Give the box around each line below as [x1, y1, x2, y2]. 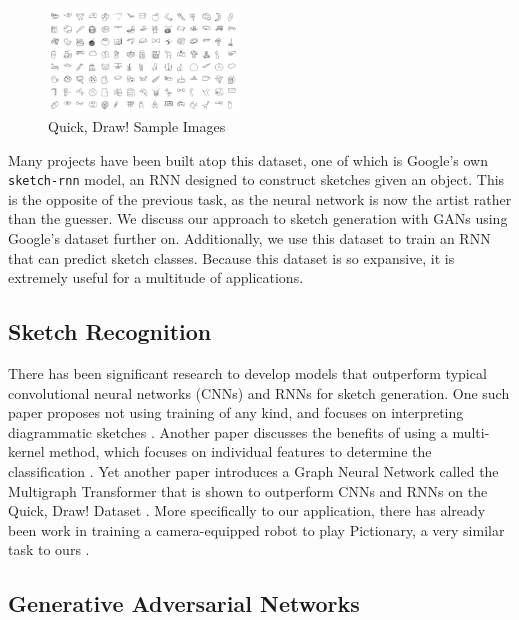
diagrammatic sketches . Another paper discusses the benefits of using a [8, 421, 448, 442]
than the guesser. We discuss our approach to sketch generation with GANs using [8, 208, 508, 229]
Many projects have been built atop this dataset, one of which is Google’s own [8, 149, 489, 170]
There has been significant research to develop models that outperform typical [8, 362, 487, 383]
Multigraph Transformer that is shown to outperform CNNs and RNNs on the [8, 480, 488, 501]
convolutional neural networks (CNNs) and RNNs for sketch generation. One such [8, 382, 510, 403]
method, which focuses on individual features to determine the [49, 441, 432, 462]
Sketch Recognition [8, 316, 212, 347]
